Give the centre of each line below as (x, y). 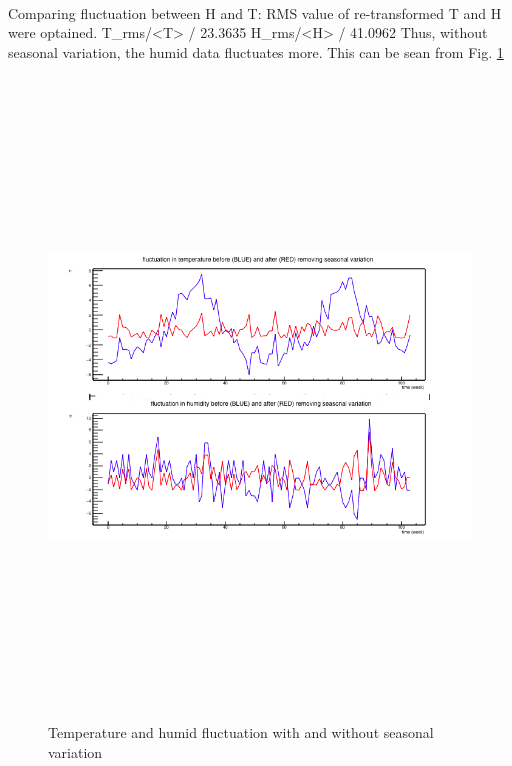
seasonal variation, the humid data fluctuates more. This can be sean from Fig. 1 (256, 51)
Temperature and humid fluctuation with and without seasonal (241, 732)
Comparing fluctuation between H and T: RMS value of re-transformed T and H (255, 12)
